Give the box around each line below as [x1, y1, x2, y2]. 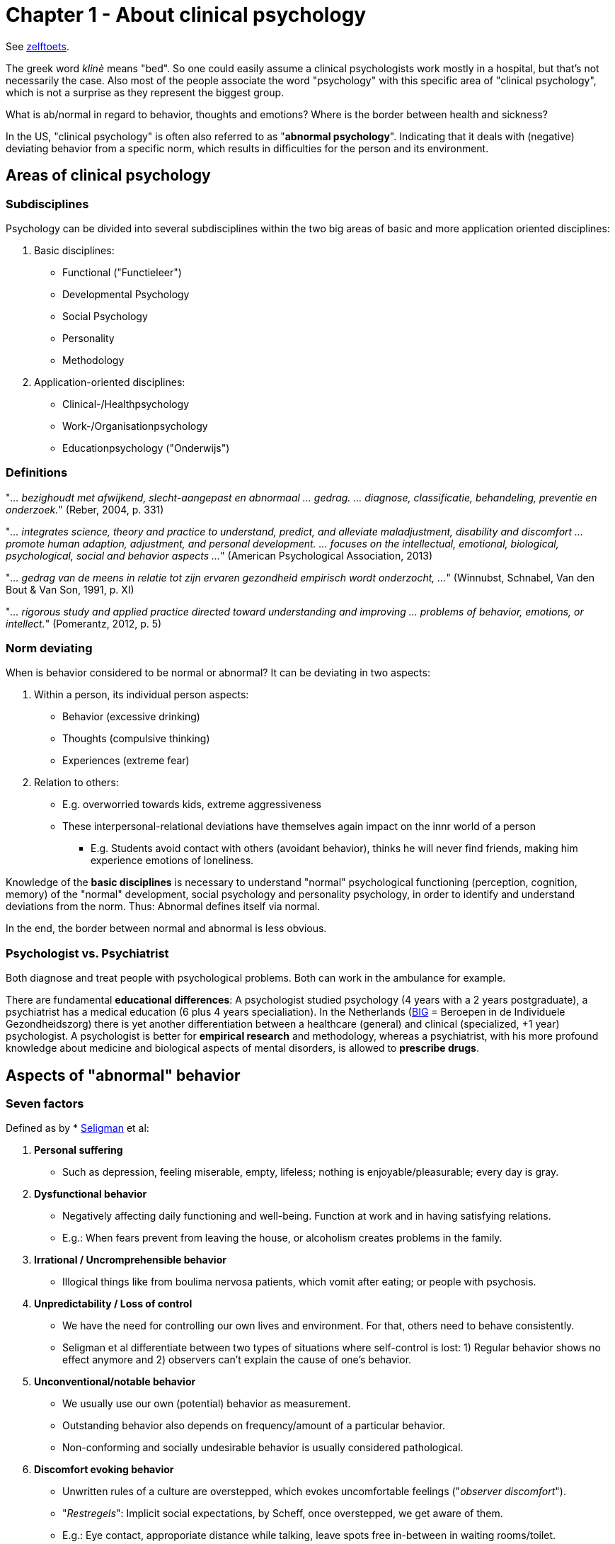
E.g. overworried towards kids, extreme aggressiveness [62, 798, 321, 811]
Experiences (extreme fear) [62, 754, 190, 767]
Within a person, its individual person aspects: [34, 688, 249, 701]
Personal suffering [34, 1144, 123, 1157]
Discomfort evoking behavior [34, 1463, 174, 1476]
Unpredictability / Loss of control [34, 1298, 192, 1310]
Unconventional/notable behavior [34, 1375, 196, 1388]
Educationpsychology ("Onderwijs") [62, 441, 230, 454]
